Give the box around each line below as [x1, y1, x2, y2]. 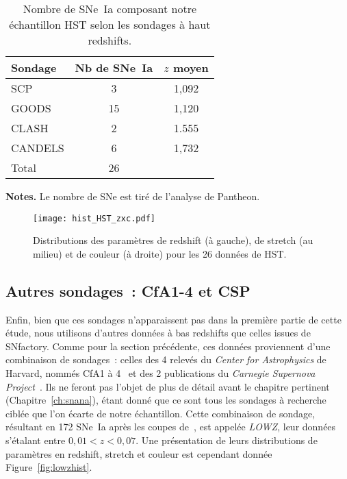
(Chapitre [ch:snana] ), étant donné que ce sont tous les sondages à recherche [5, 393, 326, 407]
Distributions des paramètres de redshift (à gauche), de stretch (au [33, 233, 313, 247]
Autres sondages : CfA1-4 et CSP [5, 280, 250, 301]
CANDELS [11, 140, 64, 156]
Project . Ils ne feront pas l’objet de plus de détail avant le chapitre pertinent [5, 379, 330, 393]
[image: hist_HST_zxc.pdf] [33, 213, 155, 223]
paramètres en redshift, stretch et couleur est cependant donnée [5, 446, 272, 460]
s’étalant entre [5, 432, 66, 447]
